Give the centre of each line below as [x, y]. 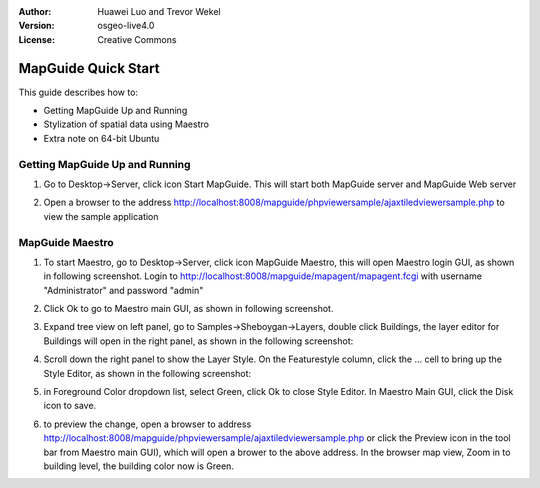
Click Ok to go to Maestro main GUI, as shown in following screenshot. [188, 309]
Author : [35, 11]
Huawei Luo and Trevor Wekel [159, 11]
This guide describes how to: [78, 92]
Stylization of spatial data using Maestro [126, 124]
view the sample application [101, 216]
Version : [36, 26]
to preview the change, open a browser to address [147, 424]
